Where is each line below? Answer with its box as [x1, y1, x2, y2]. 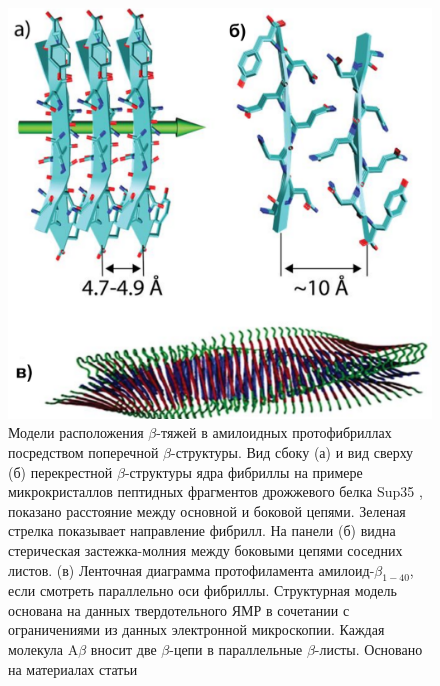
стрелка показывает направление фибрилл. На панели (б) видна [8, 520, 396, 541]
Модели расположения [8, 422, 144, 443]
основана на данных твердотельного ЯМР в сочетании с [8, 599, 350, 620]
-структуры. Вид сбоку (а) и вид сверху [171, 441, 414, 462]
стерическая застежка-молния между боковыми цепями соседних [8, 539, 403, 560]
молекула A [8, 639, 79, 660]
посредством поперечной [8, 441, 159, 462]
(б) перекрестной [8, 461, 113, 482]
